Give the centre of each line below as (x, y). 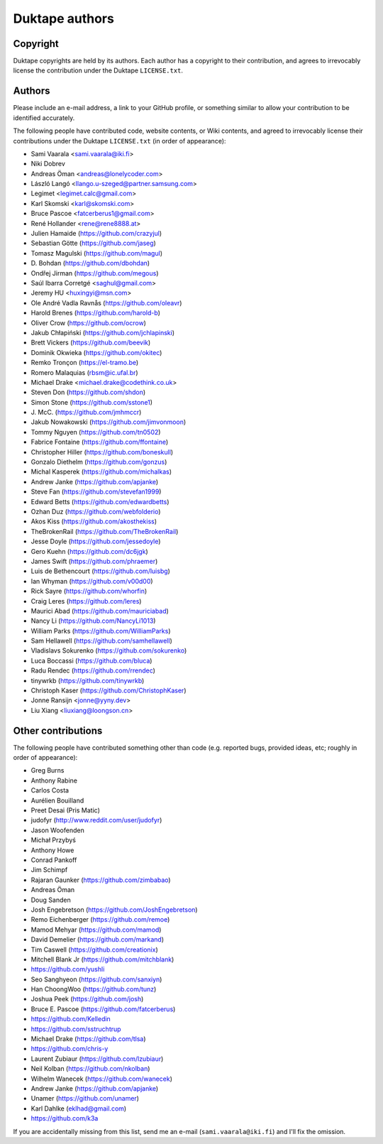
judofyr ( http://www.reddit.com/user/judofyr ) (96, 820)
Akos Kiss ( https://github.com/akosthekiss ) (94, 521)
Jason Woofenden (57, 830)
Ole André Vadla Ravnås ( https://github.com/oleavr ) (106, 303)
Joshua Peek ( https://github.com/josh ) (87, 999)
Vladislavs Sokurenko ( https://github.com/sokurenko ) (109, 650)
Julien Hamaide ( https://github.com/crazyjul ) (96, 234)
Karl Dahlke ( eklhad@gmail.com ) (79, 1108)
